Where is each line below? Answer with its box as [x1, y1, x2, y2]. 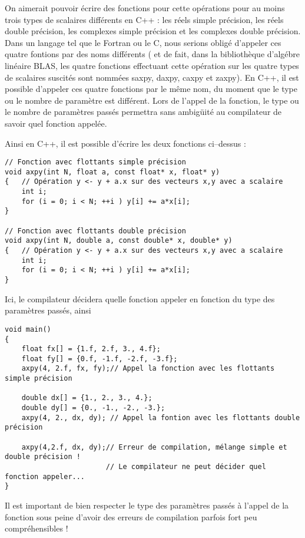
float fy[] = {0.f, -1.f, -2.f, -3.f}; [21, 354, 178, 363]
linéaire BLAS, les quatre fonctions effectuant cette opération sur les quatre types [5, 59, 299, 71]
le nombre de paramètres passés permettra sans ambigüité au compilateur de [5, 105, 282, 118]
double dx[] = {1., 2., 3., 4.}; [21, 394, 152, 402]
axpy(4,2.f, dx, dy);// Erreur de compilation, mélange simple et [21, 443, 287, 451]
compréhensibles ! [5, 522, 68, 534]
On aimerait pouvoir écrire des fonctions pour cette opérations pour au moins [5, 2, 285, 14]
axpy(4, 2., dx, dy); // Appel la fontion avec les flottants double [21, 413, 300, 422]
